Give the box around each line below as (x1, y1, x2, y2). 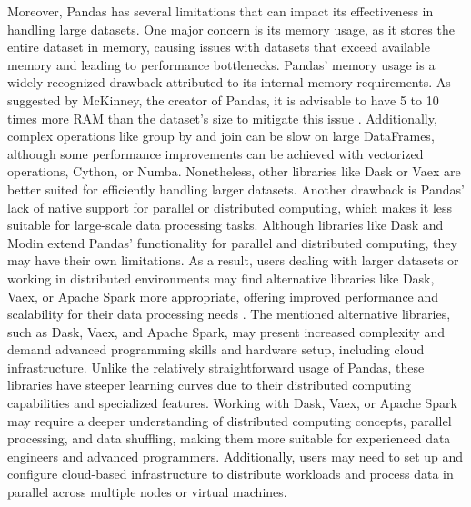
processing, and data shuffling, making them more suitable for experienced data (7, 429, 451, 448)
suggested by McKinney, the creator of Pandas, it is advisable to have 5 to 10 (7, 90, 439, 109)
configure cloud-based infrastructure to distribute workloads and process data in (7, 464, 454, 483)
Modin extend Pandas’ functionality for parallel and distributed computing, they (7, 233, 457, 252)
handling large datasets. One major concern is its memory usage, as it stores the (7, 19, 455, 38)
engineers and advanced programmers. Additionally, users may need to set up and (7, 446, 464, 465)
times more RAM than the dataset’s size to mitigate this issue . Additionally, (7, 108, 437, 127)
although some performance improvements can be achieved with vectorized (7, 144, 424, 163)
